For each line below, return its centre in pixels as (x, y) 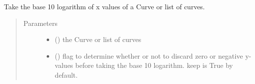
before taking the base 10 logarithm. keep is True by (154, 65)
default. (66, 74)
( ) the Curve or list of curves (98, 39)
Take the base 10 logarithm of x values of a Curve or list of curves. (104, 6)
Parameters (40, 23)
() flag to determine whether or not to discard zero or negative (149, 55)
